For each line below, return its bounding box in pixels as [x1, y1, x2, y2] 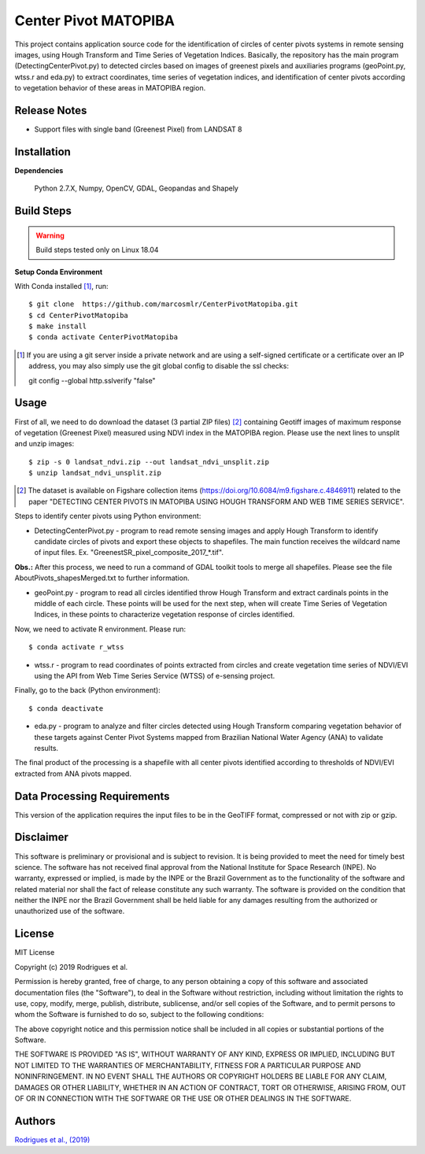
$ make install [28, 322, 87, 331]
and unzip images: [14, 439, 75, 449]
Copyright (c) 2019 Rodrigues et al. [14, 962, 128, 971]
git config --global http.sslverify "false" [28, 375, 157, 385]
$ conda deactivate [28, 704, 104, 712]
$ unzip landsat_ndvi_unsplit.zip [28, 468, 161, 478]
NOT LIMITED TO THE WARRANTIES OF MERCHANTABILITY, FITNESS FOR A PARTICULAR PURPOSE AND [14, 1060, 361, 1070]
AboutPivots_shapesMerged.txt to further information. [14, 573, 190, 583]
